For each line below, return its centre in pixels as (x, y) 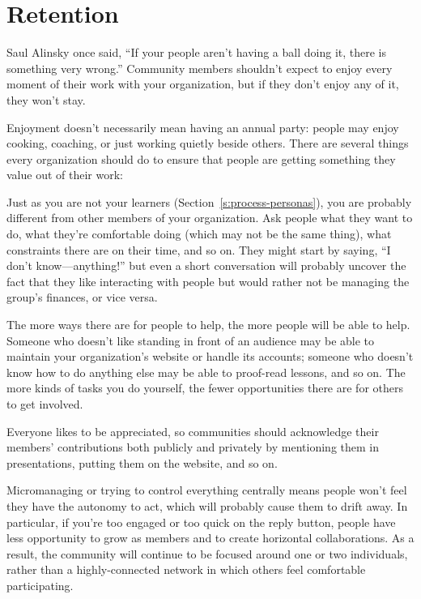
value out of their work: (65, 175)
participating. (40, 585)
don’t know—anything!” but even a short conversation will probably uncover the (206, 265)
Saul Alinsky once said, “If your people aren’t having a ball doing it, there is (196, 52)
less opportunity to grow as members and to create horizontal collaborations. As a (210, 538)
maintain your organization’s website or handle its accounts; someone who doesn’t (210, 356)
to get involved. (45, 404)
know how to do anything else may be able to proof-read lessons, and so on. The (206, 372)
